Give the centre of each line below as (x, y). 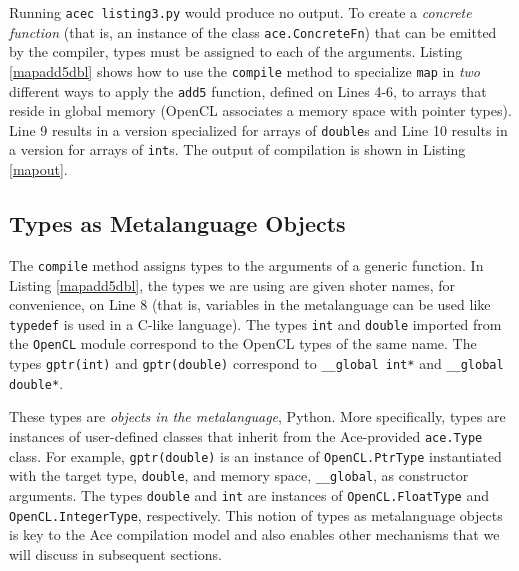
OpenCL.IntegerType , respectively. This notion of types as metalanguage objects (256, 514)
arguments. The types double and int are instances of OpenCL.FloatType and (249, 494)
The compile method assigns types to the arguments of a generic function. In (246, 264)
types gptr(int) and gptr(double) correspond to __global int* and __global (256, 363)
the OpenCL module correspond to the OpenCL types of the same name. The (243, 343)
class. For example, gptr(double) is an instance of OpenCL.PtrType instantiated (255, 455)
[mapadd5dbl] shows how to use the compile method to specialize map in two (245, 70)
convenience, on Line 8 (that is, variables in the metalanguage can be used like (250, 304)
